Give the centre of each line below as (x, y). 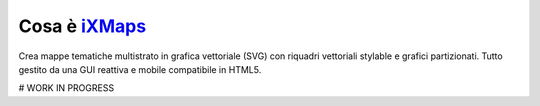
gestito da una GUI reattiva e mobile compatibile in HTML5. (140, 69)
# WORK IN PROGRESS (66, 88)
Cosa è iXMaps (82, 26)
